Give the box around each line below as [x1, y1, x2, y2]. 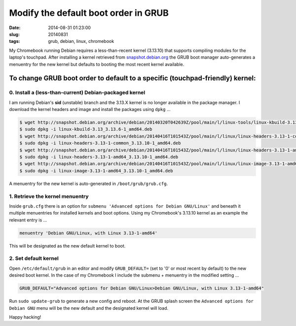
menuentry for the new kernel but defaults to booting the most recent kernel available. [9, 61, 185, 67]
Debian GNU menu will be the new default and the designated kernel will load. [9, 305, 169, 311]
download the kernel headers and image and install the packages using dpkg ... [9, 107, 171, 112]
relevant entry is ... [9, 217, 47, 223]
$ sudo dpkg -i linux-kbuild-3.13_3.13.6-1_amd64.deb [19, 126, 152, 132]
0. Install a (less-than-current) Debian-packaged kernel [9, 89, 146, 96]
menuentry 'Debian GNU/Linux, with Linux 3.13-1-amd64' [19, 230, 158, 236]
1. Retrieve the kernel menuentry [9, 193, 89, 200]
